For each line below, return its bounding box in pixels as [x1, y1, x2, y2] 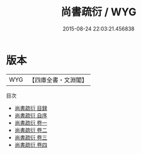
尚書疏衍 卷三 [14, 133, 48, 141]
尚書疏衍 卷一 [14, 119, 48, 126]
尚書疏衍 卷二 [14, 126, 48, 133]
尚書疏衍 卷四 [14, 141, 48, 148]
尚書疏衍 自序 [14, 112, 48, 119]
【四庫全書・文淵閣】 [29, 76, 88, 84]
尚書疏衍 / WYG [60, 5, 137, 19]
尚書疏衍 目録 [14, 104, 48, 112]
